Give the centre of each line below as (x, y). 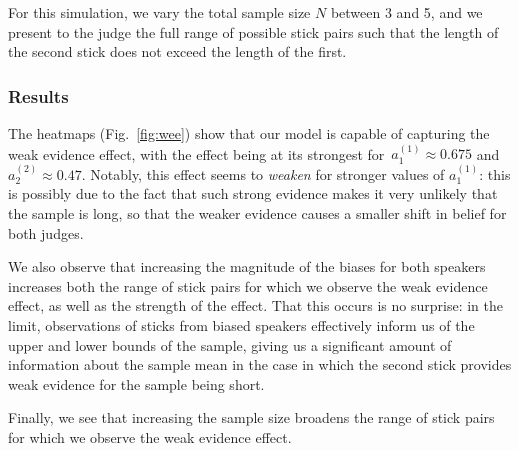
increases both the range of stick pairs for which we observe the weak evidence (248, 285)
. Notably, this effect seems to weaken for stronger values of (263, 173)
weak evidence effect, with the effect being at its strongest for (196, 153)
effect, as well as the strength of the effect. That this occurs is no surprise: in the (255, 305)
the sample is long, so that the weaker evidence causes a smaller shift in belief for (257, 213)
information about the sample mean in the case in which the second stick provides (260, 364)
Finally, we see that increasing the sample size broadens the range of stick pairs (251, 417)
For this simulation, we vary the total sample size (159, 12)
